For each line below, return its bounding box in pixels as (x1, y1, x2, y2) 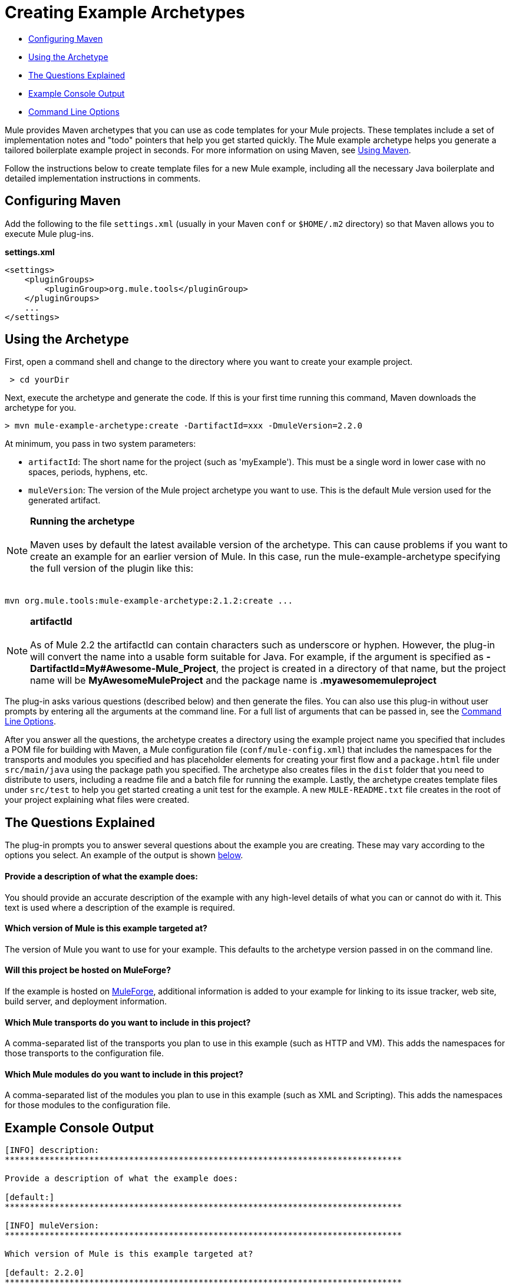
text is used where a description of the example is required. (5, 902, 235, 912)
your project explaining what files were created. (5, 795, 190, 805)
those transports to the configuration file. (5, 1048, 164, 1059)
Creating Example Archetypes (5, 2, 245, 22)
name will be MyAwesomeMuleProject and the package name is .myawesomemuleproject (30, 674, 437, 687)
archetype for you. (5, 403, 77, 413)
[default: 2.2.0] (5, 1268, 84, 1278)
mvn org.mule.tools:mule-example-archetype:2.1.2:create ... (5, 596, 293, 606)
